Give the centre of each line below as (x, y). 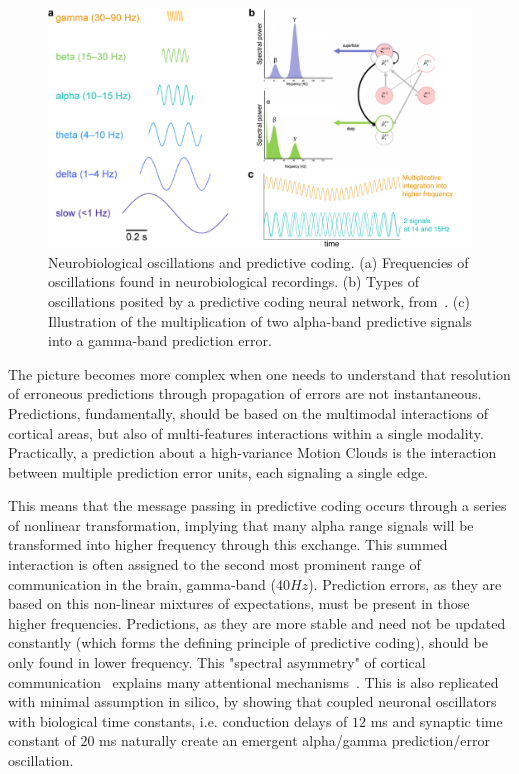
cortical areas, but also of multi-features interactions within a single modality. (246, 432)
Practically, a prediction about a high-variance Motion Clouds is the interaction (252, 452)
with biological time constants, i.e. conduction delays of (178, 720)
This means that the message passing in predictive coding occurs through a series (257, 505)
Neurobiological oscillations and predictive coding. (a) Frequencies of (258, 261)
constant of (42, 740)
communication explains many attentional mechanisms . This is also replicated (253, 681)
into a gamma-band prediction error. (160, 340)
